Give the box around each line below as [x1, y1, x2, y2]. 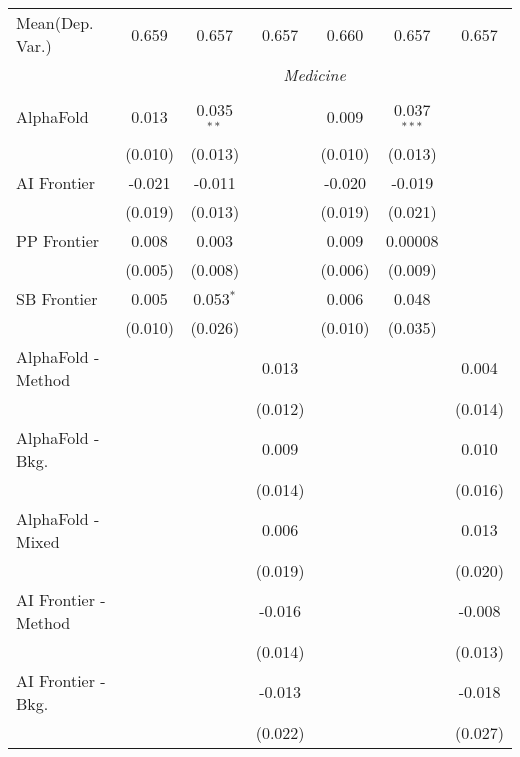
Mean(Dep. [16, 11, 94, 34]
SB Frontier [16, 286, 98, 310]
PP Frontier [16, 228, 100, 252]
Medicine [283, 63, 346, 86]
